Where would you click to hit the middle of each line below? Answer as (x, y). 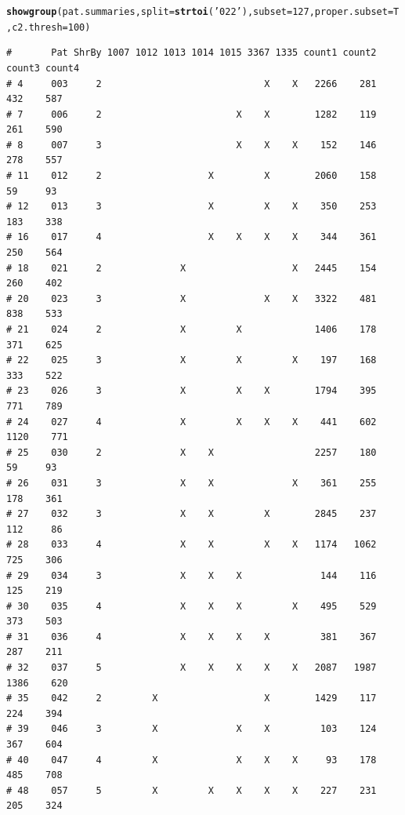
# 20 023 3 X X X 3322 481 (192, 298)
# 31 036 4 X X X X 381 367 (192, 637)
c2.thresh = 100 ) (51, 27)
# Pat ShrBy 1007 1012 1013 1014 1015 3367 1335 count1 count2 (192, 53)
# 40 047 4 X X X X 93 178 (192, 760)
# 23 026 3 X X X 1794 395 (192, 391)
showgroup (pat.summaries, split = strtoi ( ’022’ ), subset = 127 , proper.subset (197, 12)
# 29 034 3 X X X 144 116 (192, 575)
